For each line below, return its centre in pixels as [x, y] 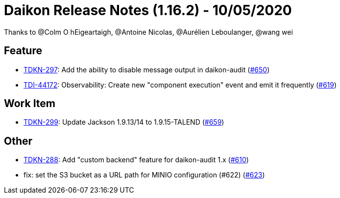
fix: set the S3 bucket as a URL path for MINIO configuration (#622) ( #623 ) [144, 175]
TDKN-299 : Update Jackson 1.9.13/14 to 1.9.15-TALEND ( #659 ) [124, 122]
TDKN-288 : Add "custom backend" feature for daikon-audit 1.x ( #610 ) [136, 160]
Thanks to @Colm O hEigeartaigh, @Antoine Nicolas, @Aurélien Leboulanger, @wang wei [148, 32]
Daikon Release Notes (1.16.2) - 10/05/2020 [148, 10]
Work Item [30, 104]
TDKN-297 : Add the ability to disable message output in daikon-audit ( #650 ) [147, 69]
